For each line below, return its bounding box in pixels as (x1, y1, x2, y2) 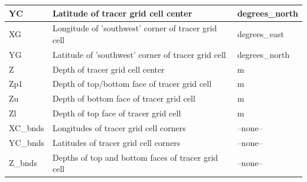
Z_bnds (9, 157, 37, 169)
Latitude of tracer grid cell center (52, 6, 192, 19)
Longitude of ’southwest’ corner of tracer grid (52, 22, 217, 34)
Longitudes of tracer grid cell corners (52, 122, 186, 134)
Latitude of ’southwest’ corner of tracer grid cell (52, 48, 226, 60)
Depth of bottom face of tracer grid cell (52, 92, 195, 105)
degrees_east (237, 28, 284, 40)
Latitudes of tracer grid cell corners (52, 136, 181, 148)
